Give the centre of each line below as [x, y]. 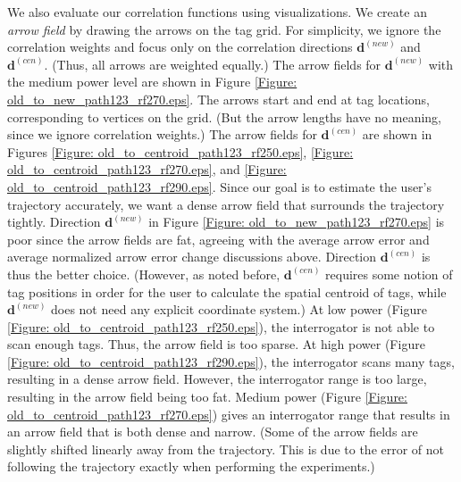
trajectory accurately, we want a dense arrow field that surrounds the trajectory [226, 204]
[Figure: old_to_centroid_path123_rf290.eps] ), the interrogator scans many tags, [231, 361]
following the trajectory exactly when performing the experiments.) [191, 466]
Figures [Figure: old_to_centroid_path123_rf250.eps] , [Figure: [180, 151]
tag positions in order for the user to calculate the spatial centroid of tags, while [227, 291]
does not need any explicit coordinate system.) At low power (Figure [239, 309]
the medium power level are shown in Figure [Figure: [152, 82]
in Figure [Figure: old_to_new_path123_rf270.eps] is [297, 222]
